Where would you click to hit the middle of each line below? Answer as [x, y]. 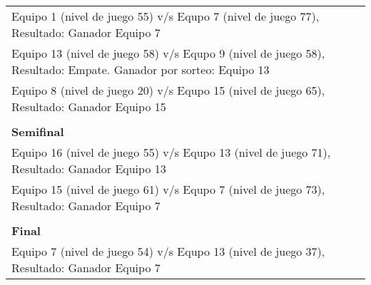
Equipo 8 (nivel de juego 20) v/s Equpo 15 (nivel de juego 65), [168, 90]
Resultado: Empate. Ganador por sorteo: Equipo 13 [141, 69]
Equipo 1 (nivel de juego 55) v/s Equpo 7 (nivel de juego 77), [166, 16]
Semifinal [38, 131]
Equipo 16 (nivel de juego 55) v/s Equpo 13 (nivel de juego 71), [171, 152]
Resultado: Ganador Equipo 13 [89, 169]
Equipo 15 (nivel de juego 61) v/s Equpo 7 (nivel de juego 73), [168, 189]
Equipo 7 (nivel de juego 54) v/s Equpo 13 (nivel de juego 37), [168, 251]
